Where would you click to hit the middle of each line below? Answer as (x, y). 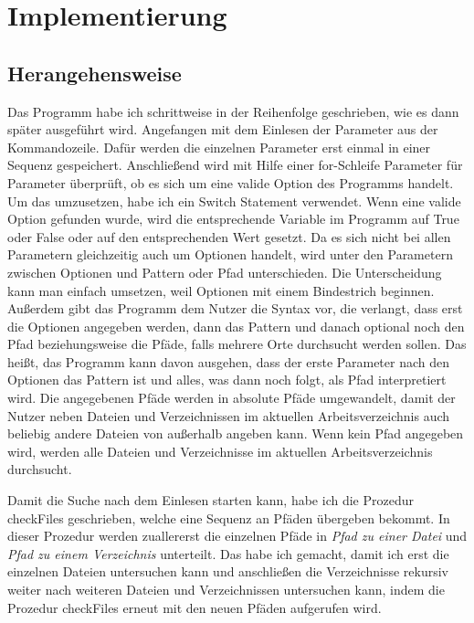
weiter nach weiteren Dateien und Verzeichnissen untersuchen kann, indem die (226, 590)
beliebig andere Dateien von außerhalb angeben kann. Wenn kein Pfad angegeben (236, 433)
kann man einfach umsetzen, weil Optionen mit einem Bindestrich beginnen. (221, 290)
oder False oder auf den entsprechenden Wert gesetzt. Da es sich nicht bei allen (229, 236)
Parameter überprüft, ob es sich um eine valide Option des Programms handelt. (231, 182)
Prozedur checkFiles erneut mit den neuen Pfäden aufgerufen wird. (195, 607)
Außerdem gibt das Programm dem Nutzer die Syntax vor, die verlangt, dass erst (235, 308)
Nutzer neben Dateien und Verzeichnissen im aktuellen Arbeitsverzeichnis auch (229, 415)
